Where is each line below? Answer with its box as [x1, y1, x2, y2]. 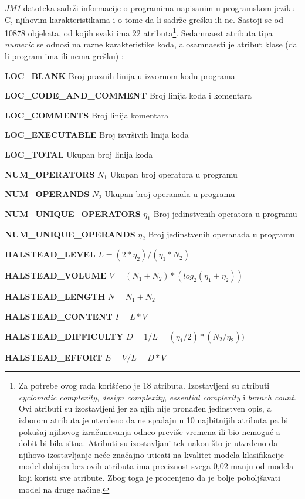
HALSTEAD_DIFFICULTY [5, 330, 124, 342]
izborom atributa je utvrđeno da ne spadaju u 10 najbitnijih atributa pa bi [18, 413, 289, 426]
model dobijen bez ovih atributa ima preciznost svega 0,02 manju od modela [18, 460, 294, 472]
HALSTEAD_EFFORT [5, 351, 103, 363]
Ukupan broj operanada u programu [104, 188, 235, 200]
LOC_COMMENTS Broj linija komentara [5, 108, 169, 121]
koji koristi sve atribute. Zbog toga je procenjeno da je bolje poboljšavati [18, 471, 280, 483]
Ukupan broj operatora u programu [110, 168, 238, 180]
